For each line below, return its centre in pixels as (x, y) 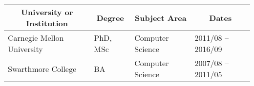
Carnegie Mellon (36, 38)
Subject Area (161, 17)
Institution (47, 23)
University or (47, 12)
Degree (110, 17)
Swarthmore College (42, 69)
